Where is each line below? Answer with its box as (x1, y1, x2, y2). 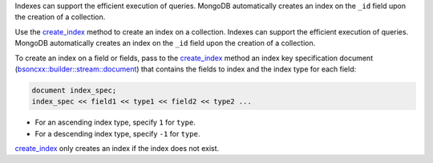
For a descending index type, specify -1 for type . (34, 128, 200, 138)
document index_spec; (31, 85, 117, 95)
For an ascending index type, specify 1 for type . (34, 117, 196, 128)
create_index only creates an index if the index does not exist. (14, 144, 220, 153)
